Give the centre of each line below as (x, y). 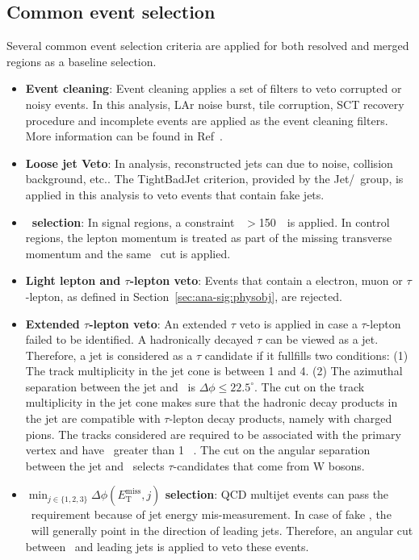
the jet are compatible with (93, 418)
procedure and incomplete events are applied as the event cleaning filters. (207, 120)
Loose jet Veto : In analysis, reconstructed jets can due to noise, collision (209, 163)
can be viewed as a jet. (322, 339)
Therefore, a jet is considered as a (109, 355)
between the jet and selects (95, 465)
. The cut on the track (310, 386)
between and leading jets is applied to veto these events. (167, 546)
